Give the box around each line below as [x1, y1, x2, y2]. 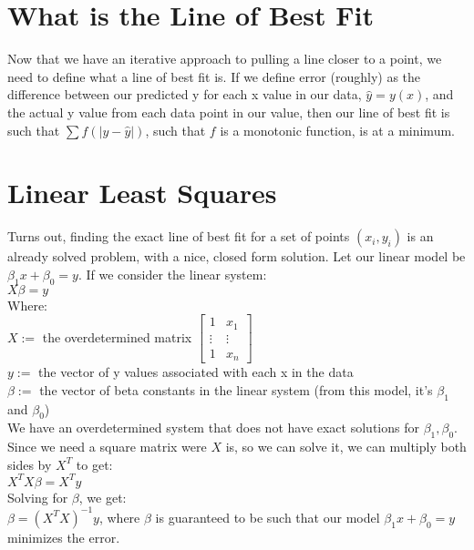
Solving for [7, 487, 68, 506]
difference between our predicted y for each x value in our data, [7, 85, 362, 104]
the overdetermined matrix [42, 327, 192, 346]
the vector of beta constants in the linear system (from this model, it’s [39, 380, 433, 399]
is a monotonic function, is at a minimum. [220, 120, 455, 139]
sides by [7, 454, 52, 474]
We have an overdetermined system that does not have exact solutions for [7, 418, 419, 437]
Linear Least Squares [7, 174, 277, 211]
